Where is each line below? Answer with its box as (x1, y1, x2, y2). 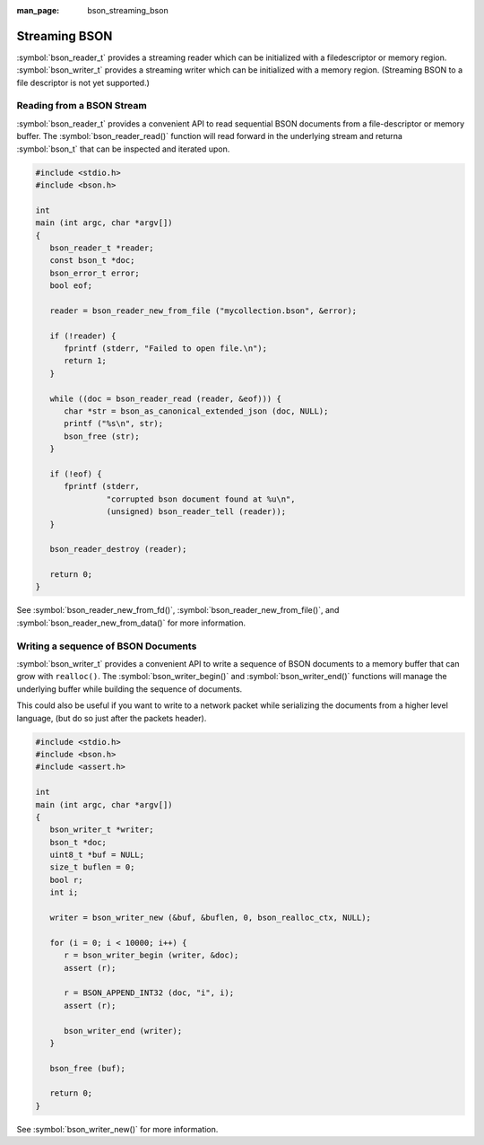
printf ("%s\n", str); (64, 418, 164, 429)
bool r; (49, 875, 83, 885)
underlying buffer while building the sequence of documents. (16, 683, 243, 695)
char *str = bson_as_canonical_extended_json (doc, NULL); (64, 406, 329, 416)
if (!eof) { (49, 468, 102, 479)
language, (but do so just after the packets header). (16, 712, 207, 723)
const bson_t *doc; (49, 256, 135, 266)
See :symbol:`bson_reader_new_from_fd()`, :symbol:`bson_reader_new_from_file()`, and (16, 605, 340, 616)
